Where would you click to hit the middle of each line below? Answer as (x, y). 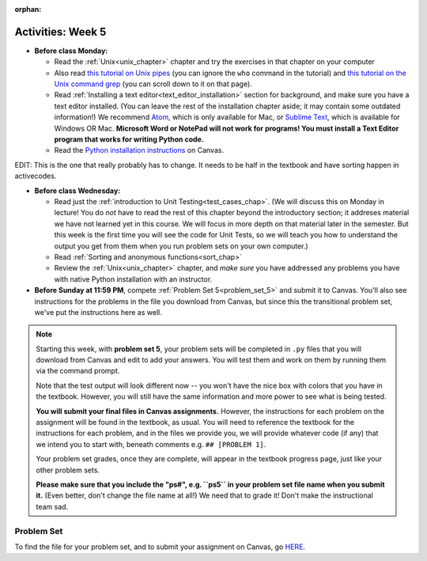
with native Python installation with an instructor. (133, 279)
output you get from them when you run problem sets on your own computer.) (181, 246)
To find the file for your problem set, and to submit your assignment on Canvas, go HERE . (160, 547)
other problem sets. (68, 470)
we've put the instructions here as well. (98, 312)
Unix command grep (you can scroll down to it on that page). (153, 84)
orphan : (28, 9)
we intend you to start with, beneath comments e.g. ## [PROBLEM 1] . (151, 444)
